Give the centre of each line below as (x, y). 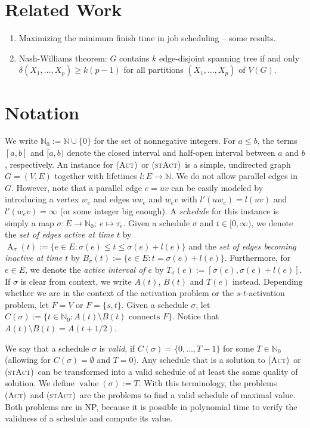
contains (134, 58)
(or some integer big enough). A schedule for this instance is (169, 211)
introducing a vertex (42, 199)
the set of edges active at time (59, 234)
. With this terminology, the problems (208, 383)
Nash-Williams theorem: (63, 58)
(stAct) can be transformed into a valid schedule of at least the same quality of (151, 371)
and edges (111, 199)
